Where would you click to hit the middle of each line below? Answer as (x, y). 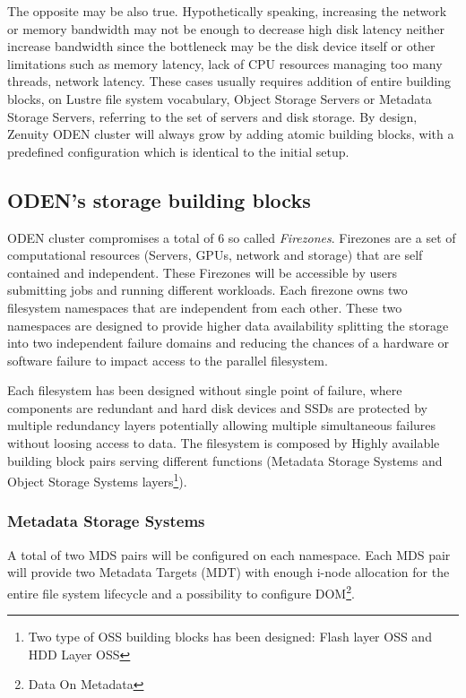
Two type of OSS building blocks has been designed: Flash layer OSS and (230, 637)
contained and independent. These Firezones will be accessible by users (203, 272)
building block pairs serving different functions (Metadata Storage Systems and (225, 460)
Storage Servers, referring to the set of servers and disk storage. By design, (212, 116)
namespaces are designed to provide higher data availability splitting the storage (228, 325)
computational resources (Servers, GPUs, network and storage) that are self (215, 255)
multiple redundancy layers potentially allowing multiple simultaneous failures (222, 425)
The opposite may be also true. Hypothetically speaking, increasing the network (227, 11)
